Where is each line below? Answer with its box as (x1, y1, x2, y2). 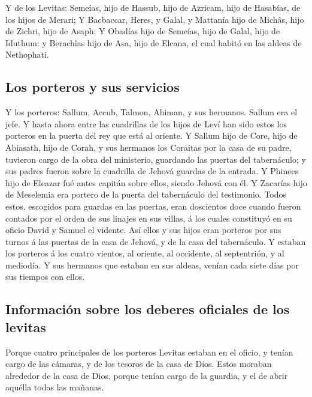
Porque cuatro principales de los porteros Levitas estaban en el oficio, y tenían (5, 345, 293, 358)
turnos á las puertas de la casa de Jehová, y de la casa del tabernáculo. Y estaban (5, 235, 306, 247)
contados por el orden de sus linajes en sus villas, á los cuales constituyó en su (5, 211, 292, 224)
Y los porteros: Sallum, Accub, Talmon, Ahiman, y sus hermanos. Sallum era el (5, 106, 298, 118)
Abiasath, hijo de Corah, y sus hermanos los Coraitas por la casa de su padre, (5, 141, 292, 153)
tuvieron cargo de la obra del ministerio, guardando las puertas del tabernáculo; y (5, 153, 306, 165)
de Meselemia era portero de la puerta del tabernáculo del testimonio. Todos (5, 188, 287, 201)
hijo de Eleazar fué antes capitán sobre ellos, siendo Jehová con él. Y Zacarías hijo (5, 176, 307, 189)
